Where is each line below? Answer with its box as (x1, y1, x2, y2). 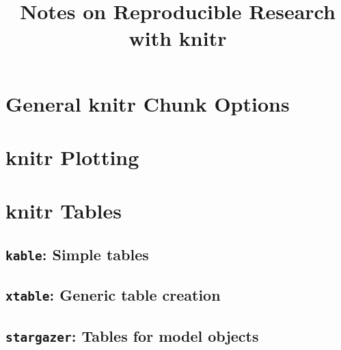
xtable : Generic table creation (5, 284, 221, 305)
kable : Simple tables (5, 243, 149, 264)
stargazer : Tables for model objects (5, 325, 259, 346)
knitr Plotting (5, 142, 139, 171)
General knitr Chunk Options (5, 89, 290, 117)
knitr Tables (5, 197, 122, 225)
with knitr (128, 24, 227, 52)
